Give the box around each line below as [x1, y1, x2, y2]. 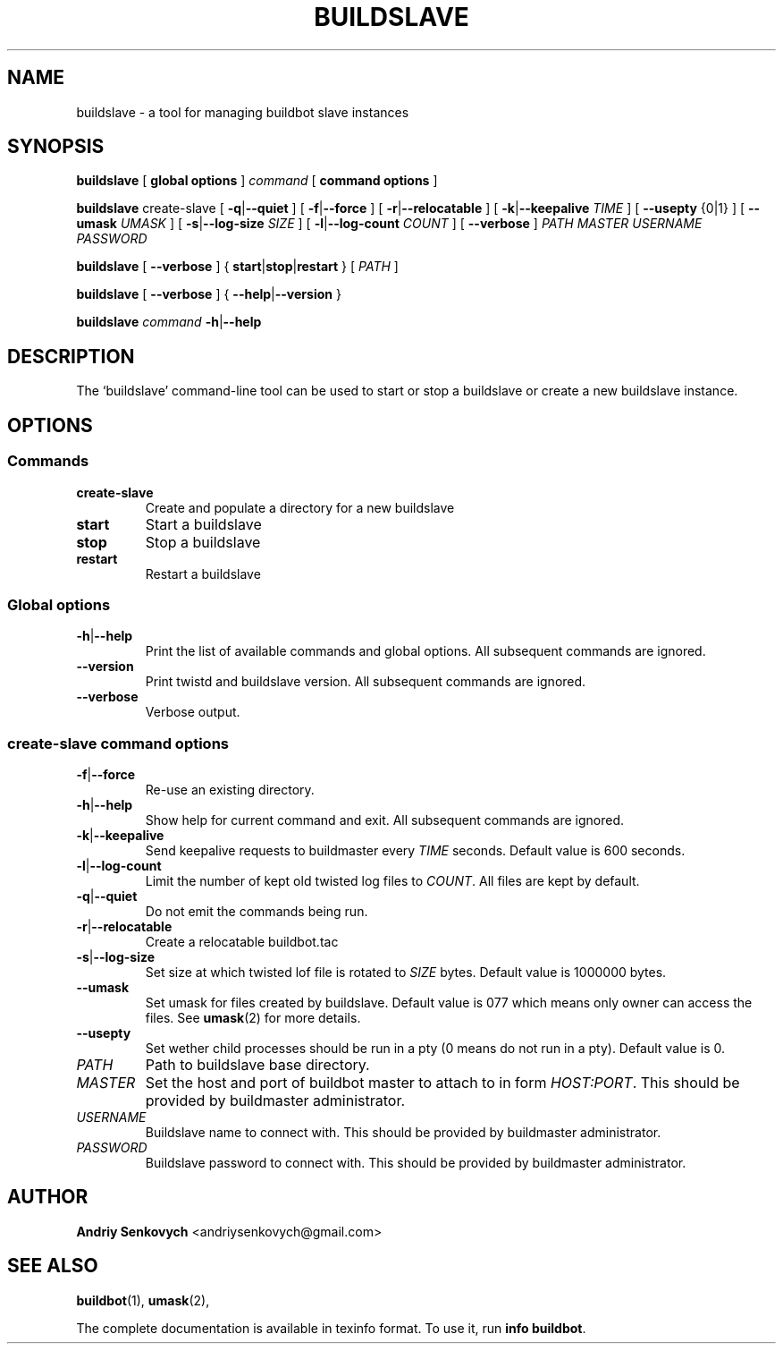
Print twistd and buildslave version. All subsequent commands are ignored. [145, 674, 586, 690]
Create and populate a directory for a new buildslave [145, 499, 455, 515]
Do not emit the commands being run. [145, 904, 368, 919]
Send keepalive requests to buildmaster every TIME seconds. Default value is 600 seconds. [145, 843, 686, 858]
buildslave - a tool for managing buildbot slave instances [76, 104, 409, 120]
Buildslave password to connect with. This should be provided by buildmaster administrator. [145, 1155, 686, 1170]
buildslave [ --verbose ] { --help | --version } [76, 286, 341, 302]
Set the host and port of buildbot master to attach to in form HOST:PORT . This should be [145, 1074, 740, 1092]
